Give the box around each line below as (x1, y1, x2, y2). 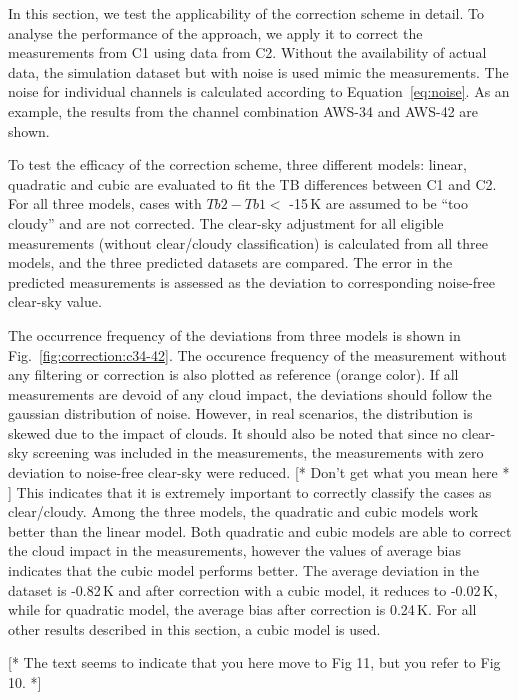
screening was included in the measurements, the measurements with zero (32, 442, 484, 463)
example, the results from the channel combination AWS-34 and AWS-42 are (8, 100, 479, 121)
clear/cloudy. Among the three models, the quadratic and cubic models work (8, 501, 479, 522)
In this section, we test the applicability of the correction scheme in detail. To (8, 3, 484, 23)
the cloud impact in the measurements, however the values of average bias (8, 540, 462, 561)
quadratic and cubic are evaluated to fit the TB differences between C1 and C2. (8, 173, 497, 194)
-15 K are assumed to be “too (289, 193, 468, 214)
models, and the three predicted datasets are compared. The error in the (8, 252, 453, 273)
